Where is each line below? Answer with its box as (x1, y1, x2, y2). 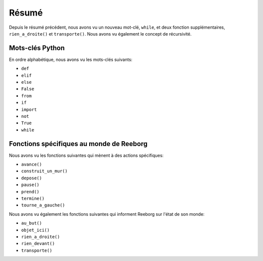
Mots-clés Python (9, 44, 65, 52)
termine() (21, 196, 45, 201)
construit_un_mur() (21, 168, 68, 174)
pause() (21, 182, 40, 187)
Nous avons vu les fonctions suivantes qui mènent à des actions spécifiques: (9, 152, 164, 158)
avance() (21, 162, 42, 168)
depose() (21, 175, 42, 181)
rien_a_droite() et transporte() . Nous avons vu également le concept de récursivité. (9, 31, 192, 37)
